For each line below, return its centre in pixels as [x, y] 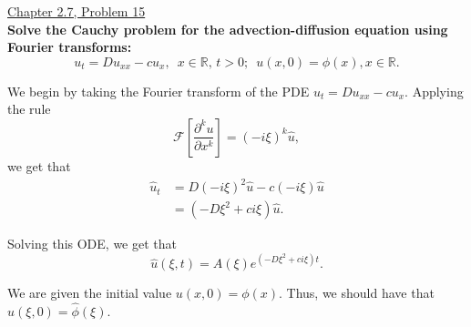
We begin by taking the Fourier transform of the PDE [159, 91]
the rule [29, 109]
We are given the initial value [90, 293]
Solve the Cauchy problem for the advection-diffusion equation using [228, 29]
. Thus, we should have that [357, 293]
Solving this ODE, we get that [92, 244]
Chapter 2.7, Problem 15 [77, 11]
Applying [438, 91]
